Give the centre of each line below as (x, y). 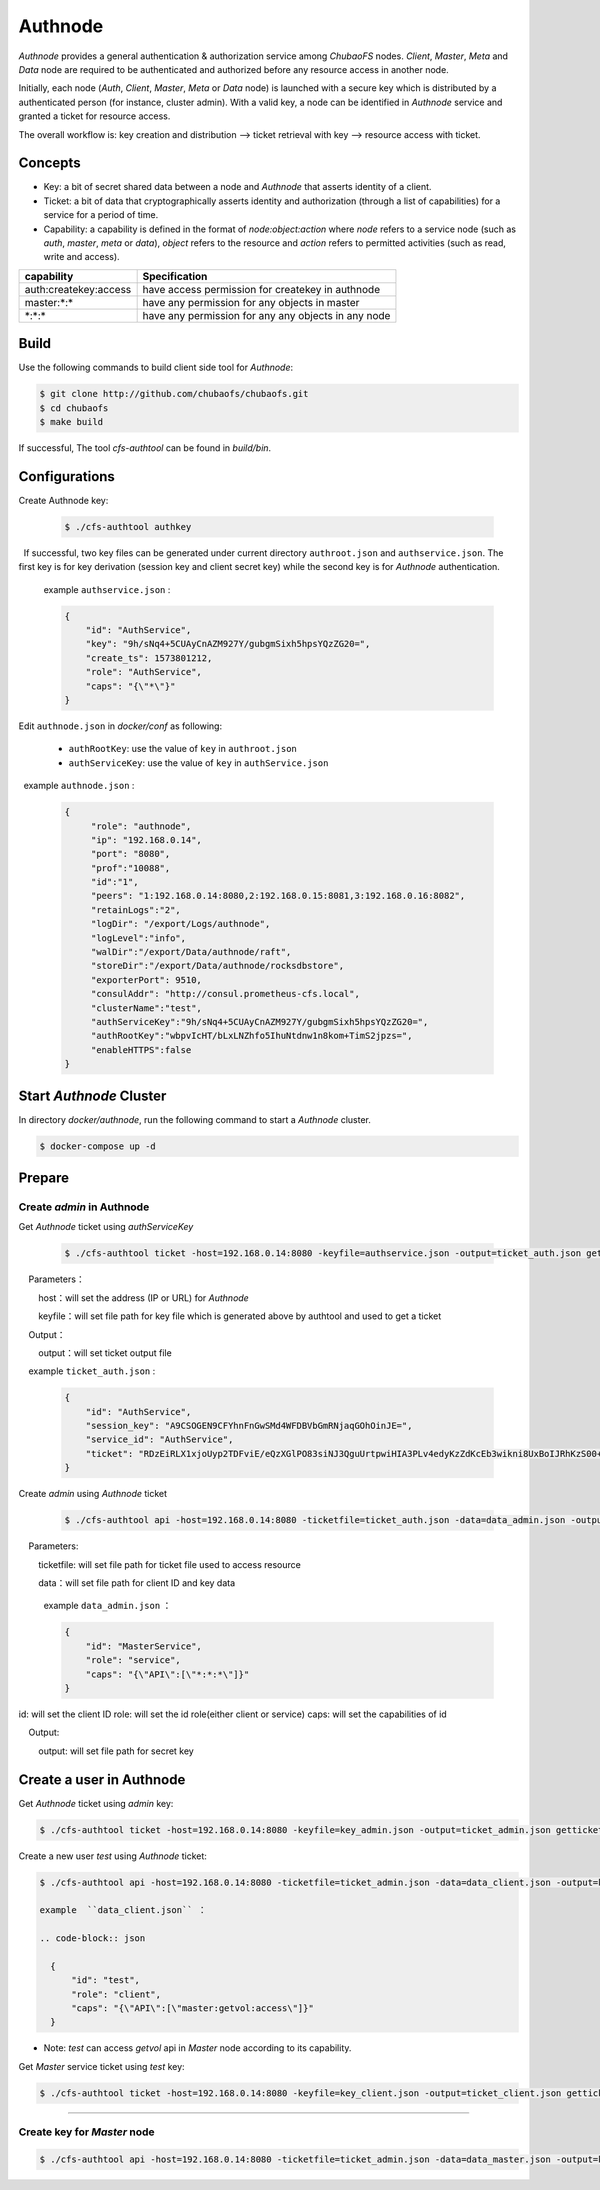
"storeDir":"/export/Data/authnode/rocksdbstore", (217, 966)
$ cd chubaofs (74, 408)
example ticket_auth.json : (92, 1371)
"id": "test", (105, 1980)
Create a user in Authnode (102, 1779)
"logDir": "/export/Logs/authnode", (180, 924)
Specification (175, 276)
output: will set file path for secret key (116, 1751)
